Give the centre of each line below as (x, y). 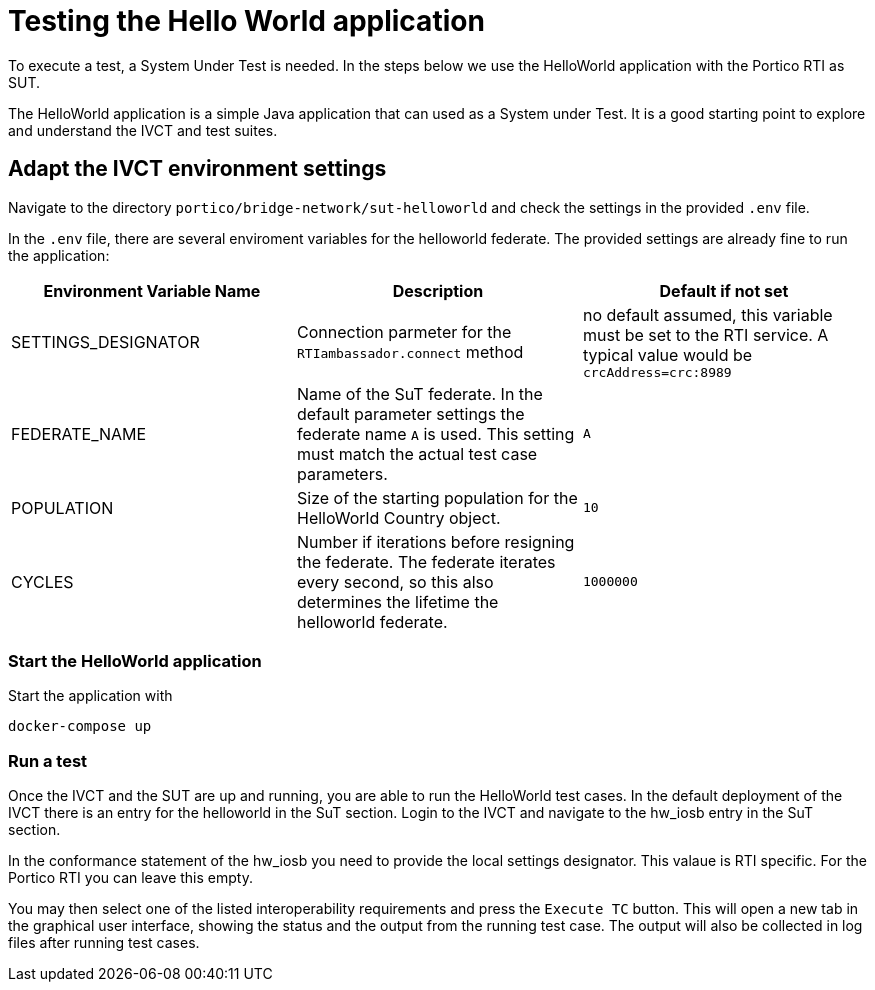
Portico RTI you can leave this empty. (130, 878)
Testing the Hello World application (246, 21)
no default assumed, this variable (707, 314)
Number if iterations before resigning (435, 541)
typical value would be (667, 354)
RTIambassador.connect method (410, 352)
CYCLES (42, 581)
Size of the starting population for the (437, 497)
